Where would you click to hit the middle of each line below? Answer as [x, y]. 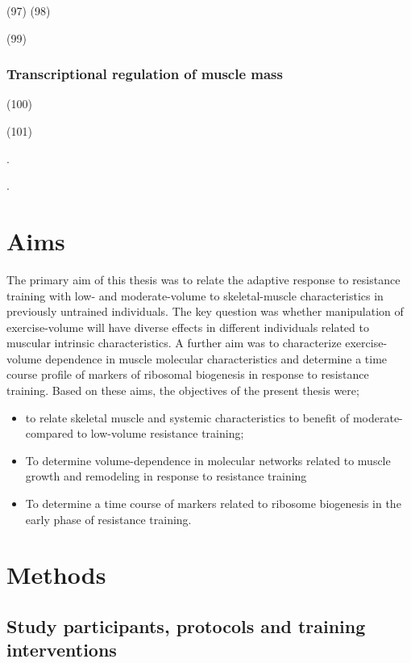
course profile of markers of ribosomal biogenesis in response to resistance [188, 374]
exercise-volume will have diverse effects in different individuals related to [188, 327]
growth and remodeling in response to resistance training [166, 476]
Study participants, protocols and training [186, 625]
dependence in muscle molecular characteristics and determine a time [216, 358]
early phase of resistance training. [108, 519]
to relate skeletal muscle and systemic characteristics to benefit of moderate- [214, 417]
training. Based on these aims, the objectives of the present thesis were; [183, 390]
